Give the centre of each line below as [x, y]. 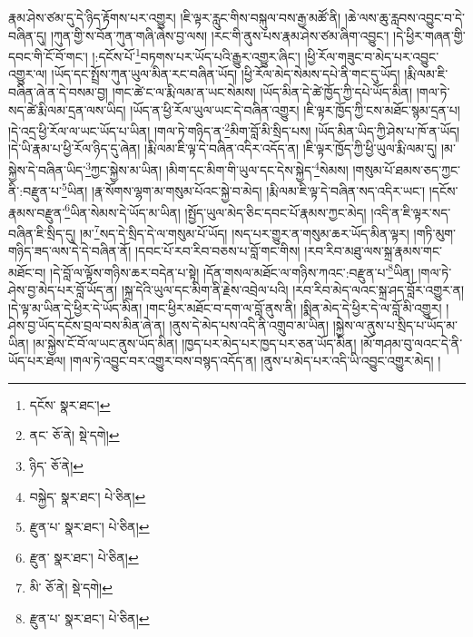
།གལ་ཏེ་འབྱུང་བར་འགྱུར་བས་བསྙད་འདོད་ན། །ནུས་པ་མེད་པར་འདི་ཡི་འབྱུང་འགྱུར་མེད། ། [255, 361]
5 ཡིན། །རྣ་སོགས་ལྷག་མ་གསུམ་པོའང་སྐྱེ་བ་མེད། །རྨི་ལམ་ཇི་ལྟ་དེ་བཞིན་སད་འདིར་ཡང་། [243, 189]
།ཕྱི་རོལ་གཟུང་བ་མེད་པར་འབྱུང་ [372, 56]
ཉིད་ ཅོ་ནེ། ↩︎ [57, 466]
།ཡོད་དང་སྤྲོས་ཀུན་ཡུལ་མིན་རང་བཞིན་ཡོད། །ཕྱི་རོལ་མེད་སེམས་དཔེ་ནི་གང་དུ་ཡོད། [226, 74]
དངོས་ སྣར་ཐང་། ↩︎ [70, 404]
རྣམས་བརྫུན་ [37, 212]
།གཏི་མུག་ [435, 233]
